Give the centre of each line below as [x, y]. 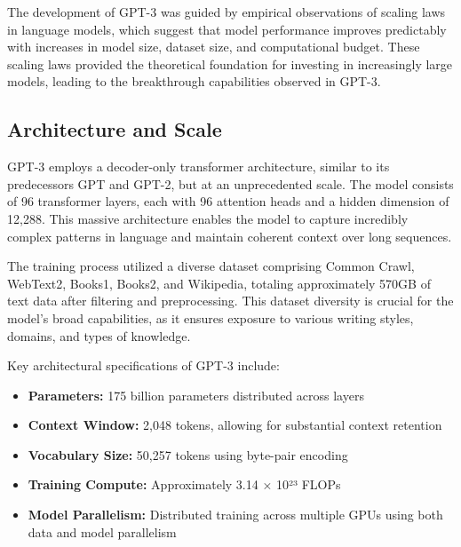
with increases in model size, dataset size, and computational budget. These [214, 47]
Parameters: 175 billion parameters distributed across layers [196, 395]
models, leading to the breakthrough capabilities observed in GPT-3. [194, 81]
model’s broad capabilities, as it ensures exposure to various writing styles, [211, 317]
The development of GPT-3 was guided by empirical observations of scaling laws [227, 12]
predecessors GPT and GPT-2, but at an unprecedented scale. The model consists [230, 183]
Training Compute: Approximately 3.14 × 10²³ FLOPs [184, 484]
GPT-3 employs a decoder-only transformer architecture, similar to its [199, 166]
